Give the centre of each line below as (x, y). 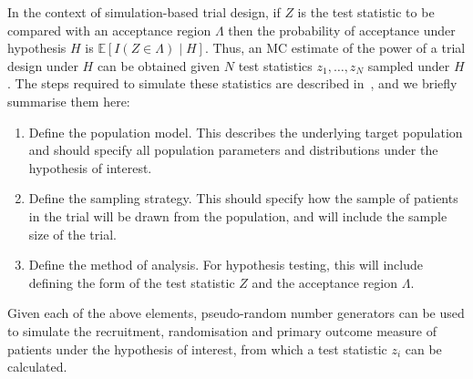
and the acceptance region (324, 282)
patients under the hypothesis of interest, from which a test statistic (197, 348)
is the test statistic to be (366, 12)
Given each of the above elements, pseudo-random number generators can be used (236, 313)
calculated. (37, 367)
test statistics (275, 65)
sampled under (409, 65)
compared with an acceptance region (109, 30)
